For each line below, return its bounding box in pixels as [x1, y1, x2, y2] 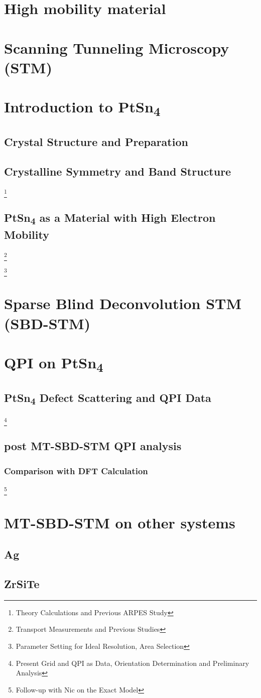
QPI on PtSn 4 [4, 352, 103, 375]
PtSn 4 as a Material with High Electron [4, 210, 216, 227]
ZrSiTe [4, 576, 40, 591]
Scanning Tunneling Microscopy [4, 37, 229, 58]
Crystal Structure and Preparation [4, 133, 188, 149]
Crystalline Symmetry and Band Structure [4, 163, 231, 179]
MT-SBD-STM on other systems [4, 512, 235, 532]
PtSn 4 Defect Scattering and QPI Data [4, 389, 211, 407]
